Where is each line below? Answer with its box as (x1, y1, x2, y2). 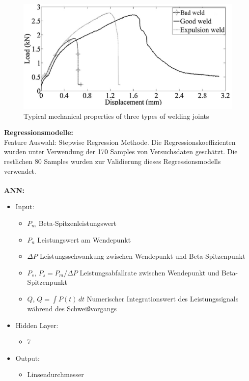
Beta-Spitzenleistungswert (38, 218, 116, 228)
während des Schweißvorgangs (27, 303, 117, 313)
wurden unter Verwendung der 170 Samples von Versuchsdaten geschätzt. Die (4, 146, 238, 157)
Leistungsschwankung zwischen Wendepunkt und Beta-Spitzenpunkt (39, 251, 246, 261)
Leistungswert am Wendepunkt (37, 234, 131, 245)
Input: (15, 201, 34, 212)
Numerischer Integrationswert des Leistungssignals (86, 293, 239, 303)
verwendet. (4, 165, 36, 176)
